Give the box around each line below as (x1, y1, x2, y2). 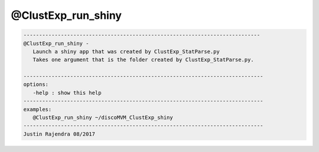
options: (23, 81, 49, 88)
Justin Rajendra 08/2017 (23, 130, 96, 137)
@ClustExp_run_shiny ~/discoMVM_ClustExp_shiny (32, 114, 174, 121)
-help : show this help (32, 89, 102, 96)
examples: (23, 106, 52, 113)
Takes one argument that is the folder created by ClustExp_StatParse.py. (32, 57, 254, 63)
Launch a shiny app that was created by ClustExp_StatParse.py (32, 48, 220, 55)
